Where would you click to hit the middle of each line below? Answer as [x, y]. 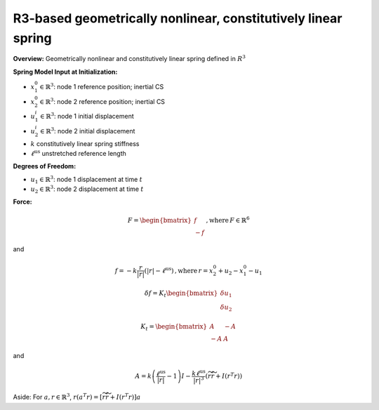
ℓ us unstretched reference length [78, 153]
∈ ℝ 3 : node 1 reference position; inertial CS [102, 86]
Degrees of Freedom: [45, 166]
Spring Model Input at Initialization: [65, 72]
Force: [23, 202]
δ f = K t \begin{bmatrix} [181, 294]
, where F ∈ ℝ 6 [228, 219]
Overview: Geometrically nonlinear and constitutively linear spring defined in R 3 [129, 58]
